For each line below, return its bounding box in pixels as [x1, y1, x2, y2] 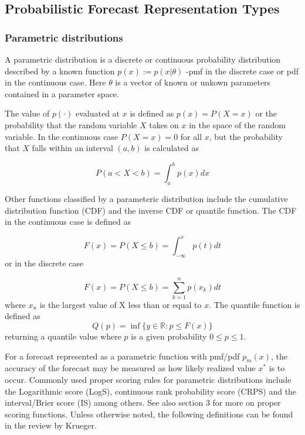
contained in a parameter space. [5, 87, 119, 100]
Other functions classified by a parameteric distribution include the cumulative [5, 193, 288, 205]
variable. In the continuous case [5, 130, 118, 142]
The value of [5, 107, 50, 119]
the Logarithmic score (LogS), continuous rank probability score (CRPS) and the [5, 385, 297, 397]
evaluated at [75, 107, 120, 119]
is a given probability [131, 330, 207, 342]
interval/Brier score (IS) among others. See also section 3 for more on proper [5, 396, 281, 409]
